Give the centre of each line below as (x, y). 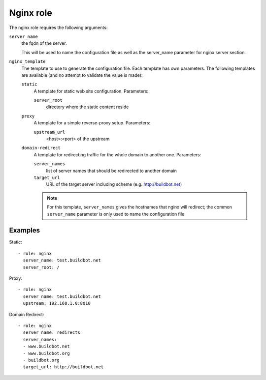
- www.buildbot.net (46, 346)
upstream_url (50, 132)
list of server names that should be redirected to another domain (112, 171)
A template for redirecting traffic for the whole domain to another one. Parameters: (117, 154)
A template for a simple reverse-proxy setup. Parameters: (92, 123)
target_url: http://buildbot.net (63, 367)
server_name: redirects (52, 333)
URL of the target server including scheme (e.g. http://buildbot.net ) (114, 184)
